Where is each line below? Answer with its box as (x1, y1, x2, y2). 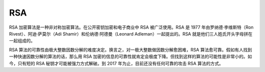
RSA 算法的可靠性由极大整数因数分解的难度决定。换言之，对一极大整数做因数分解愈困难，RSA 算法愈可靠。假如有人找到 (9, 47, 252, 53)
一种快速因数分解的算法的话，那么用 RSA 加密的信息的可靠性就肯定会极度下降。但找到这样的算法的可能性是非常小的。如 (9, 54, 252, 59)
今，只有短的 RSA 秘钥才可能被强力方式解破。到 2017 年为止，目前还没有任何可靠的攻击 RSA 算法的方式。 (9, 60, 223, 66)
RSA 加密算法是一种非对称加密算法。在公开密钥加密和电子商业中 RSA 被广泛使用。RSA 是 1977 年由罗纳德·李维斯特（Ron (9, 24, 254, 30)
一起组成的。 (9, 38, 35, 44)
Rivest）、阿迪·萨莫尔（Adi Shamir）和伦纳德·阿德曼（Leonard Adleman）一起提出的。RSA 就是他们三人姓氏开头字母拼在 (9, 31, 253, 36)
